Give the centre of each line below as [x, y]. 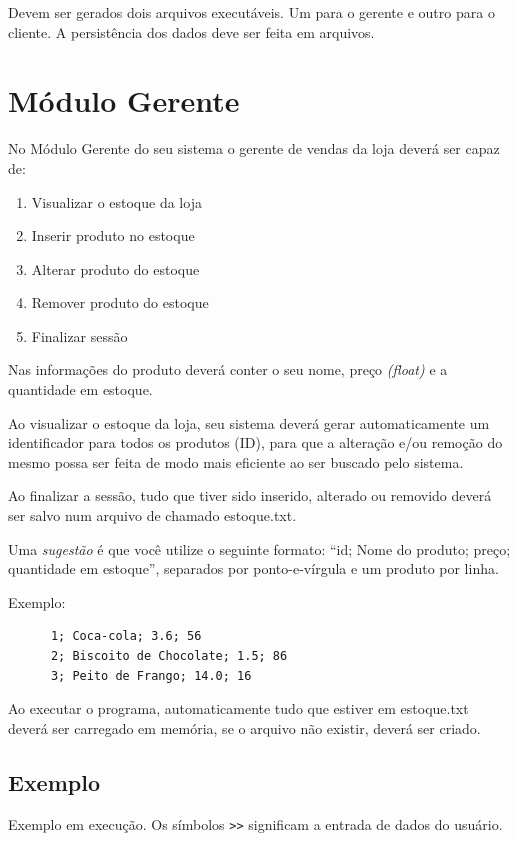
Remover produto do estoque [120, 302]
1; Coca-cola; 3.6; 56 [126, 636]
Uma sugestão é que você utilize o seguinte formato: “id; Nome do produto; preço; [259, 548]
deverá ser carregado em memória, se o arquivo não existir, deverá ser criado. [244, 727]
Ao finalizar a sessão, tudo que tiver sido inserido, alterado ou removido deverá [250, 495]
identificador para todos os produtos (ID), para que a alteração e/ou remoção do [255, 442]
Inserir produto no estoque [113, 235]
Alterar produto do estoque [115, 268]
